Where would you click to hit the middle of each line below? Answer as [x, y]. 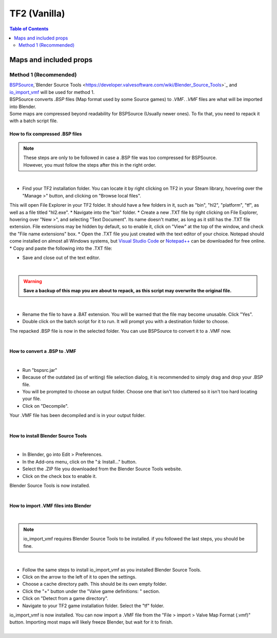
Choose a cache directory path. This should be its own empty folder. [95, 584]
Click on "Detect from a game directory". [65, 599]
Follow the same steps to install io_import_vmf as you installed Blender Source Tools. [112, 570]
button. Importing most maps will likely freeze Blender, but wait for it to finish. [91, 622]
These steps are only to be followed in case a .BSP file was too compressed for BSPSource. [120, 158]
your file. [32, 399]
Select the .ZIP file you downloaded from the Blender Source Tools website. [102, 469]
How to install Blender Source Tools [48, 435]
